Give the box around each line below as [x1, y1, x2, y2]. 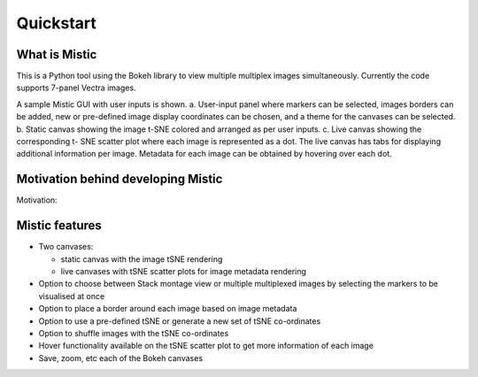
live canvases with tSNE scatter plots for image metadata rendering [60, 266, 307, 276]
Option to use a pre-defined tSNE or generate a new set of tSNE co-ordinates [38, 315, 321, 327]
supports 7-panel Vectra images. [16, 82, 136, 93]
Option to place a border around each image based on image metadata [38, 304, 297, 314]
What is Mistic [16, 47, 97, 62]
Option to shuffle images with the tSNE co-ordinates [38, 327, 229, 338]
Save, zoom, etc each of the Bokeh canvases [38, 352, 204, 363]
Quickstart [16, 13, 97, 33]
